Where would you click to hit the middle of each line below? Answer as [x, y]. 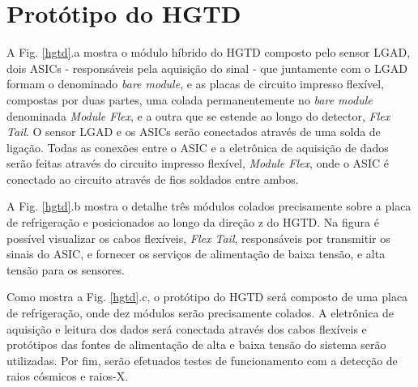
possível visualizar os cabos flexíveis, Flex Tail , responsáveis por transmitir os [198, 238]
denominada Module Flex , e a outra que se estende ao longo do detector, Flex [198, 115]
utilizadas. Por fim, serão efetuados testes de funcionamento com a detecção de [202, 360]
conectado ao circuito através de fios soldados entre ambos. [153, 179]
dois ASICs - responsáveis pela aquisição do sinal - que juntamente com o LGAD [207, 68]
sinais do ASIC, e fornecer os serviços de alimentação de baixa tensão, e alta [196, 254]
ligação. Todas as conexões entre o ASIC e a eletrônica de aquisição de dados [198, 147]
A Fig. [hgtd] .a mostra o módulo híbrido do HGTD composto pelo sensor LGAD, [209, 52]
